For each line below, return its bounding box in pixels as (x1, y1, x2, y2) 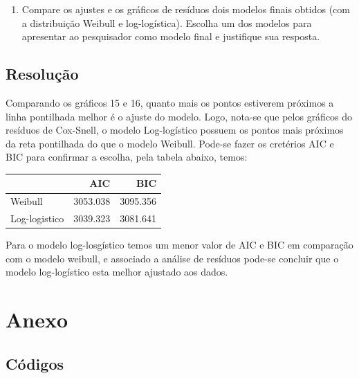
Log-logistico (10, 211, 64, 226)
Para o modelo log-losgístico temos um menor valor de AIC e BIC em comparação (6, 237, 353, 252)
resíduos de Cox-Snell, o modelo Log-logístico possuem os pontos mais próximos (6, 123, 344, 137)
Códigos (6, 352, 64, 374)
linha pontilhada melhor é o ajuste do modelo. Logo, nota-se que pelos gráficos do (6, 109, 353, 123)
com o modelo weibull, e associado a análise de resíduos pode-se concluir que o (6, 251, 339, 265)
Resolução (6, 63, 79, 84)
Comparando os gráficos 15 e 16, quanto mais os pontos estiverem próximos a (6, 95, 334, 109)
